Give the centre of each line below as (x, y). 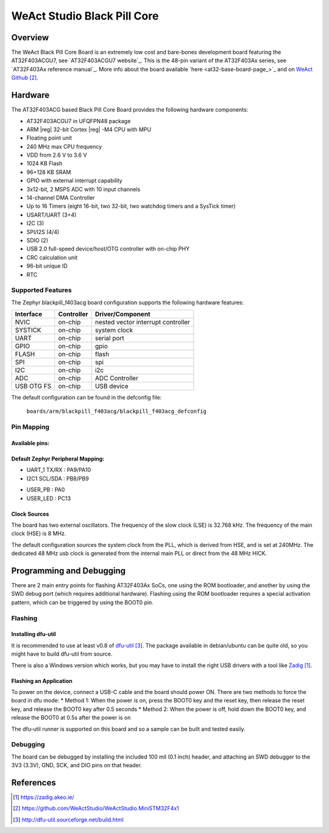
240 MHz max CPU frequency (64, 146)
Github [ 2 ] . (25, 78)
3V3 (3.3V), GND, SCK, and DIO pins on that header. (77, 765)
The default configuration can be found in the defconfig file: (87, 398)
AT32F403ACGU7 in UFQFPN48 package (79, 121)
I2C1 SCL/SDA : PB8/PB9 (58, 478)
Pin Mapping (30, 427)
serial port (109, 338)
